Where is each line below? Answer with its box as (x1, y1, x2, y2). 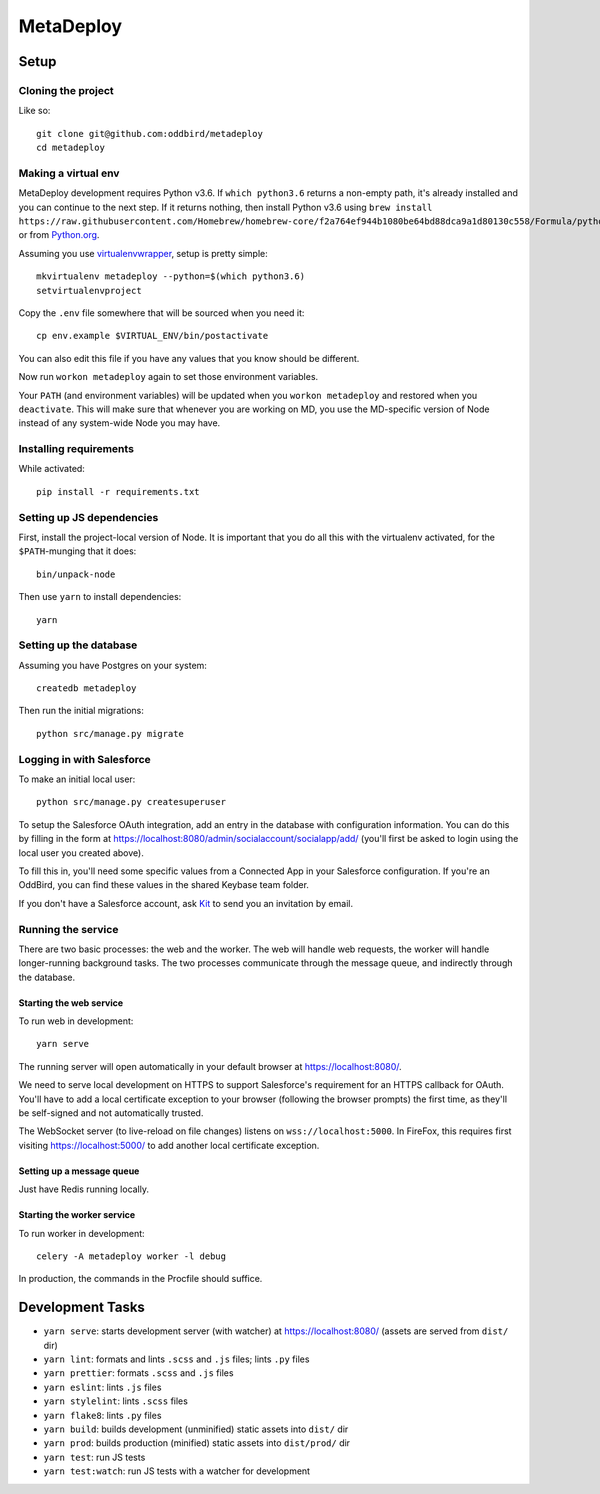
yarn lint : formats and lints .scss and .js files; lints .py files (43, 1353, 310, 1365)
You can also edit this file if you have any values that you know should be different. (18, 352, 360, 364)
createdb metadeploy (36, 683, 137, 694)
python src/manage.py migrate (36, 728, 185, 739)
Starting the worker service (18, 1209, 136, 1221)
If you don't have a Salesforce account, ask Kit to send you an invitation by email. (18, 897, 354, 909)
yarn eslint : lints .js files (43, 1381, 162, 1393)
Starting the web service (18, 996, 124, 1009)
